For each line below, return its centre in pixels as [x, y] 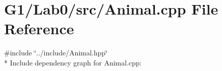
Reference [39, 28]
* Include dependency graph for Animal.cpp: [73, 62]
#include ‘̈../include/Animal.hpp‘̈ [56, 53]
